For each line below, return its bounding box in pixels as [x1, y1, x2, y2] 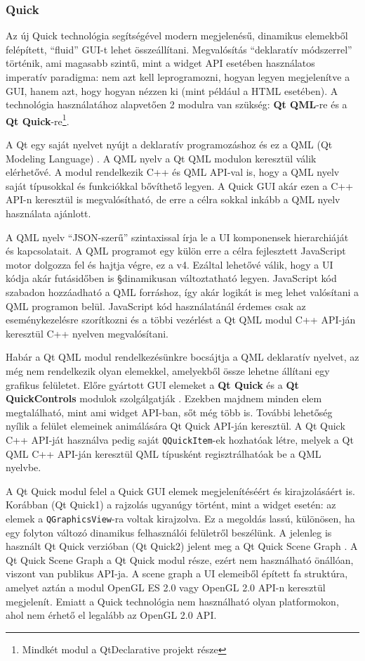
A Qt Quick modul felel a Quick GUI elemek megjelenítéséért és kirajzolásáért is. [6, 483, 355, 498]
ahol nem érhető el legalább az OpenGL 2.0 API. [6, 608, 217, 622]
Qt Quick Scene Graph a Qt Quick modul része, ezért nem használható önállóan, [6, 552, 354, 567]
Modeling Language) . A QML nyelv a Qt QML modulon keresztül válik [6, 150, 317, 165]
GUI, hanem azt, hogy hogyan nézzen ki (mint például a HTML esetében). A [6, 83, 338, 98]
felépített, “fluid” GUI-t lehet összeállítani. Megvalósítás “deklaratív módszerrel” [6, 41, 352, 56]
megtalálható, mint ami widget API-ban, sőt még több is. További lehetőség [6, 404, 333, 419]
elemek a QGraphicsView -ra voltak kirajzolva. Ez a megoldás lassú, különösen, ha [6, 511, 355, 525]
